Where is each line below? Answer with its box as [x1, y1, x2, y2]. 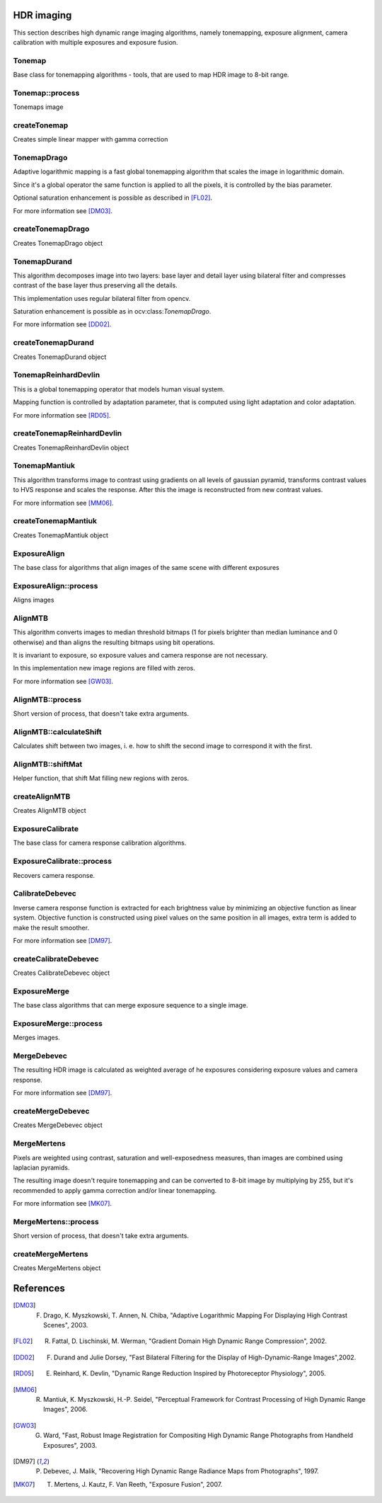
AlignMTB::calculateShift [13, 726, 102, 736]
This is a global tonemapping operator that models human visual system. [13, 384, 225, 393]
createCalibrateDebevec [13, 954, 99, 964]
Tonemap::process [13, 88, 80, 98]
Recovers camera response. [13, 871, 95, 879]
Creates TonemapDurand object [13, 353, 107, 361]
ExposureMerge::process [13, 1018, 103, 1028]
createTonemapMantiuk [13, 516, 97, 526]
